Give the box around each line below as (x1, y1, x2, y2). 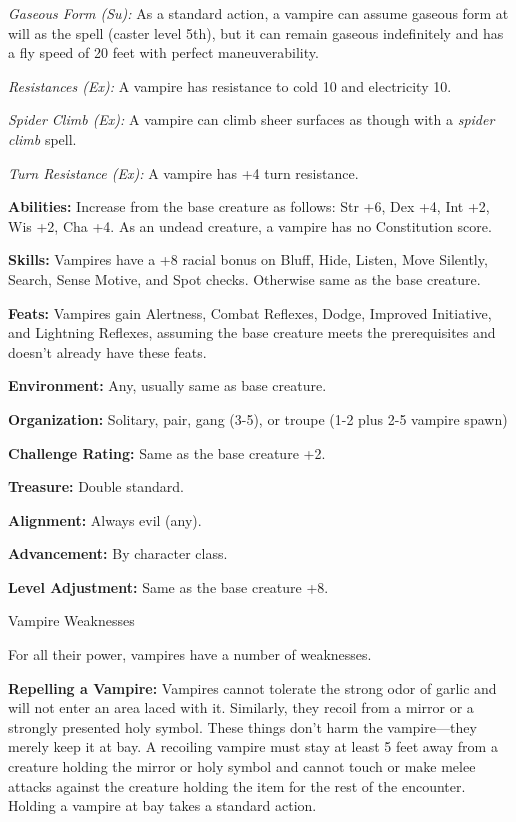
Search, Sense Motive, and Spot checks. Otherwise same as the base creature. (8, 268, 481, 289)
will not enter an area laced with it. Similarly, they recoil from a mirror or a (8, 697, 474, 718)
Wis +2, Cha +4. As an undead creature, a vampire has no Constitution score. (8, 215, 492, 236)
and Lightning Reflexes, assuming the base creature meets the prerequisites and (8, 322, 496, 343)
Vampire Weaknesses (8, 610, 135, 631)
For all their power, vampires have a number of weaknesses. (8, 644, 372, 665)
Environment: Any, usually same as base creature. (8, 375, 327, 396)
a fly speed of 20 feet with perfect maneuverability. (8, 42, 319, 63)
